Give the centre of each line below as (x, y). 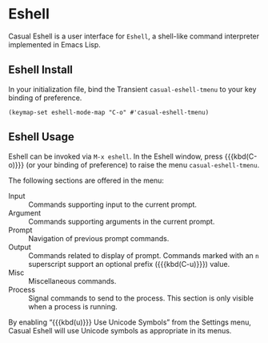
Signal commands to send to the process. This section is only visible (141, 298)
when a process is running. (73, 306)
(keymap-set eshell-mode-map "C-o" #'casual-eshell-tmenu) (109, 112)
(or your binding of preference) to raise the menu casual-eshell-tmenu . (143, 164)
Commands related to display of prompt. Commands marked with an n (144, 255)
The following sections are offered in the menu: (86, 180)
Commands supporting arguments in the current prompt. (122, 221)
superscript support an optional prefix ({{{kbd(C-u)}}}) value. (129, 264)
